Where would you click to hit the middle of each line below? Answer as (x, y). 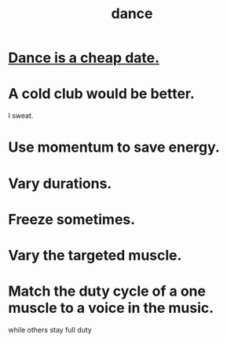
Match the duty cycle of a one (107, 291)
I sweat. (21, 116)
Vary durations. (60, 184)
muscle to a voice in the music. (111, 308)
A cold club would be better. (101, 94)
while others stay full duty (50, 329)
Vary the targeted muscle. (95, 255)
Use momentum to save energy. (114, 147)
